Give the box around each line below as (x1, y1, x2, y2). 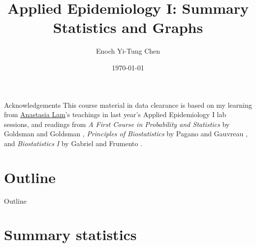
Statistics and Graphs (53, 17, 203, 37)
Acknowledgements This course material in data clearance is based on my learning (4, 99, 252, 110)
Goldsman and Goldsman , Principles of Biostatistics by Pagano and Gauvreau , (4, 128, 248, 139)
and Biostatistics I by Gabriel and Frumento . (4, 138, 143, 148)
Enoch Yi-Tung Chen (96, 46, 160, 56)
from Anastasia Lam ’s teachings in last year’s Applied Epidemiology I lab (4, 109, 226, 120)
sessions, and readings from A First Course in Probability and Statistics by (4, 119, 230, 129)
